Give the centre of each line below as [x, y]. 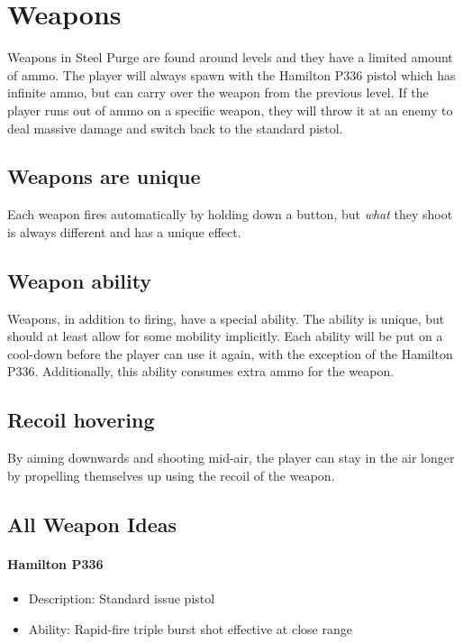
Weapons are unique [104, 176]
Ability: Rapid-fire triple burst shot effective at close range [190, 628]
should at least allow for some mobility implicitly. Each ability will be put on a [225, 336]
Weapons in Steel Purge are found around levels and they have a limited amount [230, 57]
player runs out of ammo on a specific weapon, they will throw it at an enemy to [230, 110]
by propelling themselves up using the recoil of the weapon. [171, 475]
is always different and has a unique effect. [124, 231]
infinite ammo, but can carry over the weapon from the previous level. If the [218, 92]
